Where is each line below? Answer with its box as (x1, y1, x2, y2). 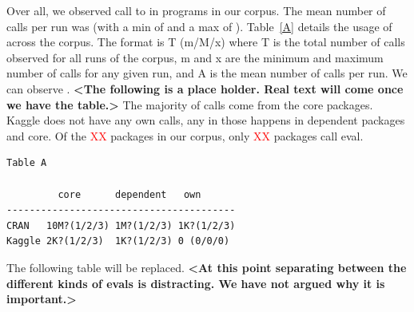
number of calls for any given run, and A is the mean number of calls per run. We (6, 65, 408, 81)
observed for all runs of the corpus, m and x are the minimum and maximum (6, 49, 384, 65)
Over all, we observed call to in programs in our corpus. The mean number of (6, 2, 386, 18)
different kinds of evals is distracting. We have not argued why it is (6, 274, 385, 291)
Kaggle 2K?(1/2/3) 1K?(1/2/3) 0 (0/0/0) (6, 235, 230, 247)
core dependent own (58, 188, 201, 200)
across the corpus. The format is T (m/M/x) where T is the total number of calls (6, 34, 405, 50)
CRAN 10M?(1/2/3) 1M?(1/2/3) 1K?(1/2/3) (6, 219, 236, 231)
